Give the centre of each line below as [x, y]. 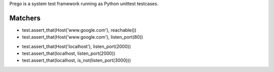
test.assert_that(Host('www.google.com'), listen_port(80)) [82, 37]
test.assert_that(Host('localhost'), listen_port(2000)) [77, 46]
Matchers [25, 18]
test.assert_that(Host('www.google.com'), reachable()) [79, 30]
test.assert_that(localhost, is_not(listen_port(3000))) [77, 60]
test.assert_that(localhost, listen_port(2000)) [69, 53]
